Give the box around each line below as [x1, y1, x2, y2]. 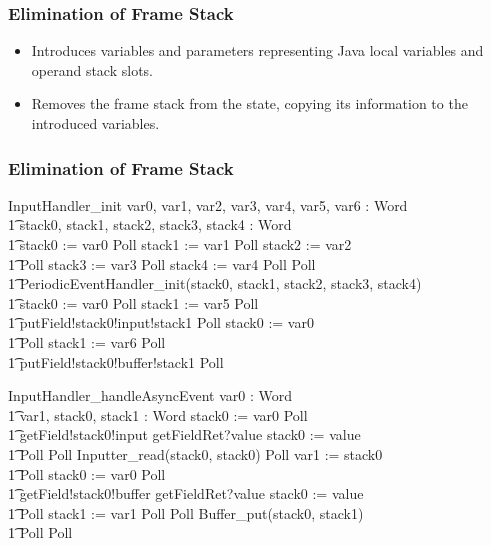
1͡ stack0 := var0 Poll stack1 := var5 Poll [8, 292, 259, 313]
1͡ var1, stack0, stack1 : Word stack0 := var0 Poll [8, 404, 308, 425]
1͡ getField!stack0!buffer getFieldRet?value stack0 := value [8, 483, 364, 504]
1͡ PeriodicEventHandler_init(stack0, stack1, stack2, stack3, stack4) [8, 273, 422, 294]
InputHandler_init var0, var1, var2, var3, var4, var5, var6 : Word [8, 194, 408, 215]
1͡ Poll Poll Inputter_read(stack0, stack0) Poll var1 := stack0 [8, 443, 383, 464]
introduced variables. [31, 113, 160, 133]
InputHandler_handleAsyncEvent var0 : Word [8, 385, 292, 406]
